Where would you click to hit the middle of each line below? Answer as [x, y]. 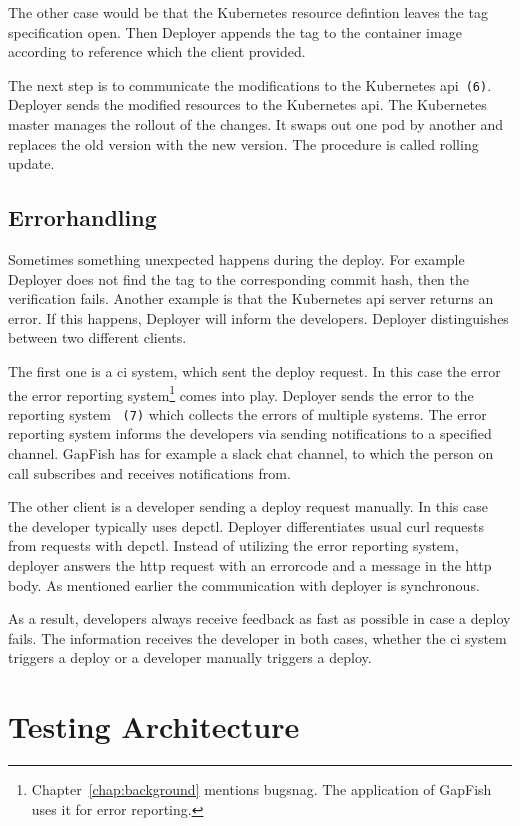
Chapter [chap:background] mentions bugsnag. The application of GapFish [261, 789]
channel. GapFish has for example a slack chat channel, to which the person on [251, 453]
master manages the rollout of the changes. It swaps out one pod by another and [256, 124]
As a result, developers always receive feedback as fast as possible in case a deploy [259, 618]
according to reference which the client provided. [157, 51]
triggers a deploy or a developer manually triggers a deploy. [190, 657]
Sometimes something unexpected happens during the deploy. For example [236, 259]
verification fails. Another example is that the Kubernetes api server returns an [251, 298]
